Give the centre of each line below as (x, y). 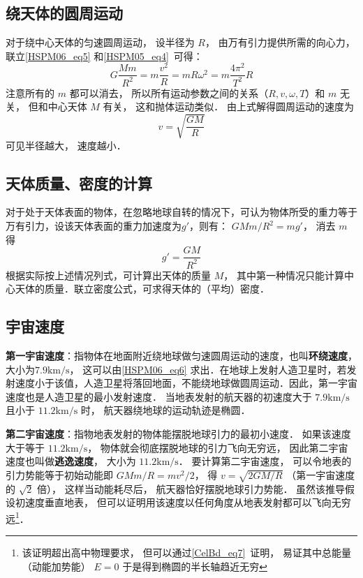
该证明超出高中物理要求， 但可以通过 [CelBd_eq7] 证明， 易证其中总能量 (186, 552)
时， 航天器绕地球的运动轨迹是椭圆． (165, 410)
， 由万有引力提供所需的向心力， (280, 42)
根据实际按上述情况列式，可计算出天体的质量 (108, 275)
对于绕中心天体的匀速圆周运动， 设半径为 (100, 42)
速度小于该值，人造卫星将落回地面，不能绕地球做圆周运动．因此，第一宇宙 (186, 383)
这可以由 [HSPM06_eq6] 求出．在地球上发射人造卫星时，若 (215, 369)
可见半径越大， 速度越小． (66, 145)
